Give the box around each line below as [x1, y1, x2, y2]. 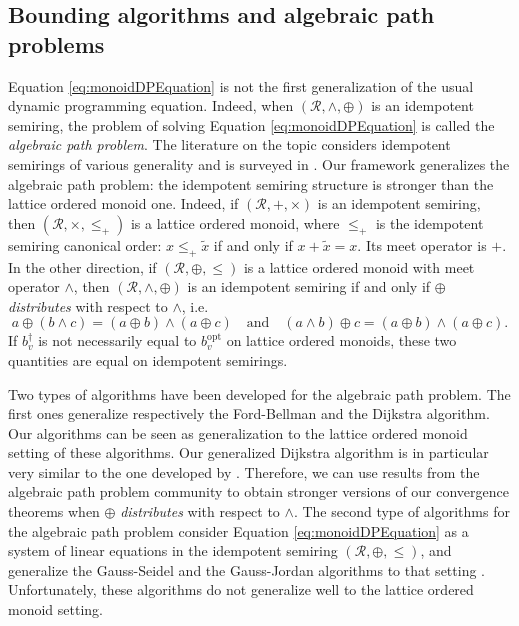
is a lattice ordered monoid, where [130, 212, 340, 233]
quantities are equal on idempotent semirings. [8, 349, 288, 370]
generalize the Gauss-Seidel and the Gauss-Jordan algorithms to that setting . [8, 559, 485, 580]
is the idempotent [375, 212, 484, 233]
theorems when [8, 501, 100, 522]
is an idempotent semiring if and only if [187, 276, 431, 297]
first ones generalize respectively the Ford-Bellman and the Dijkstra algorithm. [8, 403, 490, 424]
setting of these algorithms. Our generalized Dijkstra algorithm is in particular [8, 442, 489, 463]
